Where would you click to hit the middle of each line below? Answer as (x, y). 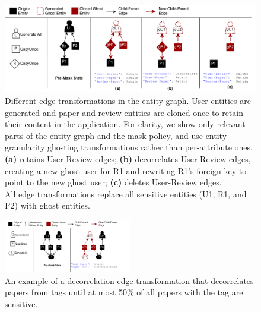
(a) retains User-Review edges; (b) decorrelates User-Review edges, (128, 158)
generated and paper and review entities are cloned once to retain (124, 112)
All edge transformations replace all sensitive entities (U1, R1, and (126, 193)
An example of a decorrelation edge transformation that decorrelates (129, 280)
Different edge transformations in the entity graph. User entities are (128, 100)
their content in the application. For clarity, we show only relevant (125, 124)
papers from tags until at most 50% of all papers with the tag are (124, 292)
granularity (25, 147)
